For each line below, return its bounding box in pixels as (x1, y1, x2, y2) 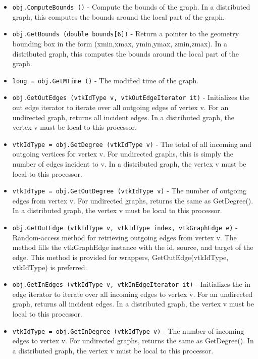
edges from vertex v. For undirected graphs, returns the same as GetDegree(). (12, 195, 253, 206)
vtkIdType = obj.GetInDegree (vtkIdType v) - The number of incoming (12, 325, 244, 336)
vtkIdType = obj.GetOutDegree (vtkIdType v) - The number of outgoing (12, 185, 247, 196)
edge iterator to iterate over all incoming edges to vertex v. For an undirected (12, 288, 253, 299)
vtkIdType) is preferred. (12, 262, 87, 272)
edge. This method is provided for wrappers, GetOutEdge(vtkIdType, (12, 251, 229, 262)
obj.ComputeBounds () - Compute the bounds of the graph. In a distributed (12, 2, 250, 12)
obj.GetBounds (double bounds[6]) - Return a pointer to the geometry (12, 28, 239, 39)
